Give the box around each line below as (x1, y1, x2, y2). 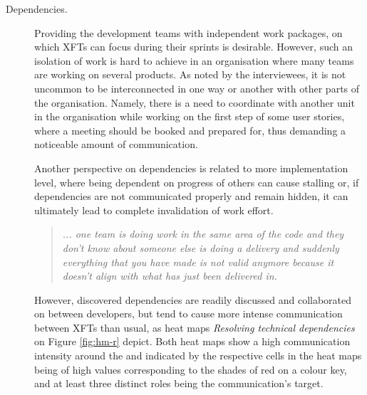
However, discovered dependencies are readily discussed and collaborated (34, 292, 352, 307)
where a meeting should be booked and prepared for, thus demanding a (34, 122, 346, 137)
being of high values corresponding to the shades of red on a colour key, (34, 362, 347, 376)
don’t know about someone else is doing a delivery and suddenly (62, 240, 339, 255)
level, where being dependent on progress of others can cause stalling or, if (34, 174, 359, 189)
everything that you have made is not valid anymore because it (62, 254, 334, 269)
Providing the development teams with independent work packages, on (34, 25, 343, 40)
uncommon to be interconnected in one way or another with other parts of (34, 80, 360, 95)
